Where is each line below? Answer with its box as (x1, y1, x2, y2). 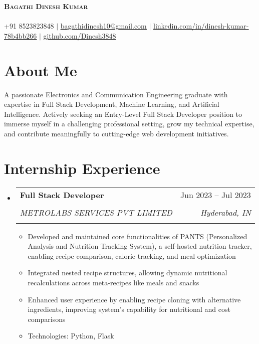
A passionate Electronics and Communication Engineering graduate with (4, 89, 228, 99)
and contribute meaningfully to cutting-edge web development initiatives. (4, 128, 229, 138)
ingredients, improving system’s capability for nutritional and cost (28, 304, 230, 314)
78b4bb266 (4, 30, 37, 41)
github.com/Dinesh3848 (43, 30, 116, 41)
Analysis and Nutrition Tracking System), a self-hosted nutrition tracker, (28, 241, 252, 251)
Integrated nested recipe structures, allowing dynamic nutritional (28, 267, 227, 278)
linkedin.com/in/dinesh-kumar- (153, 21, 249, 31)
